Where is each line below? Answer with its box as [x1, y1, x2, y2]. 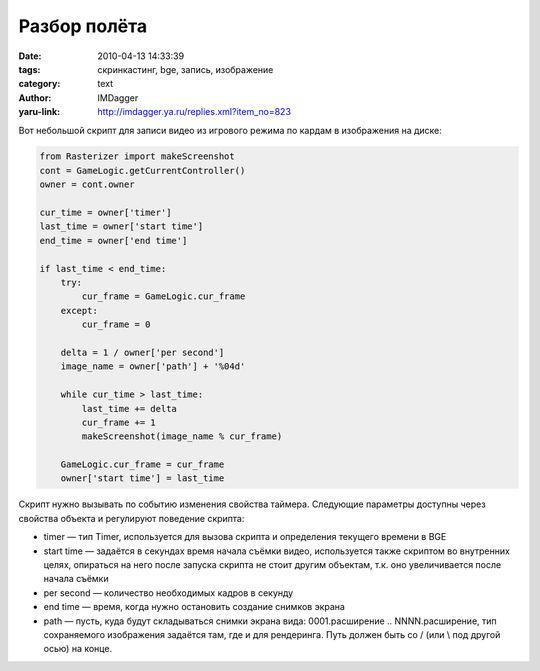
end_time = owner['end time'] [39, 235, 188, 246]
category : [18, 78, 61, 90]
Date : [18, 50, 42, 62]
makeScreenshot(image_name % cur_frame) [81, 431, 283, 442]
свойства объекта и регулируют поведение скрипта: [18, 512, 245, 524]
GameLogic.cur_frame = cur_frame [60, 459, 225, 470]
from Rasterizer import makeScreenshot [39, 151, 235, 162]
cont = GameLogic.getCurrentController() [39, 165, 246, 176]
